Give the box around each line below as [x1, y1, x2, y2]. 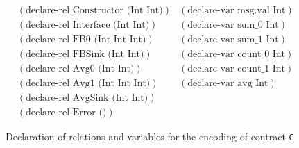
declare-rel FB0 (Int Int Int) [26, 35, 146, 45]
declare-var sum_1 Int [187, 35, 279, 45]
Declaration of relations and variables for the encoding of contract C [6, 129, 294, 144]
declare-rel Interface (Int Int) [26, 20, 150, 31]
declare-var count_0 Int [187, 49, 286, 60]
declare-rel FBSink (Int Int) [26, 49, 144, 60]
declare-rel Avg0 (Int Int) [26, 64, 135, 74]
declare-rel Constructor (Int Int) [26, 6, 163, 16]
